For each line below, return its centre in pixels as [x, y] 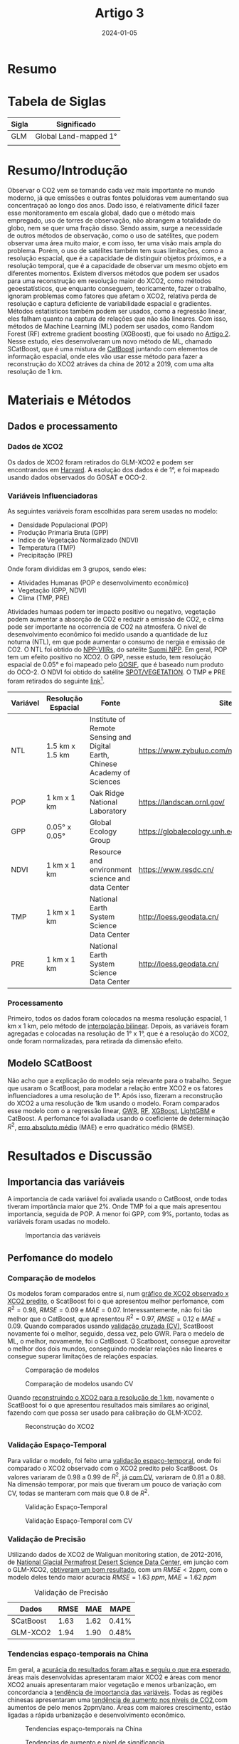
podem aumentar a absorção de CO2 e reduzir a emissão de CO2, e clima [116, 619]
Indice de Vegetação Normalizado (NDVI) [78, 540]
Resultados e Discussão [80, 1155]
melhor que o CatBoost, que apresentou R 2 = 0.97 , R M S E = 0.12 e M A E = [115, 1318]
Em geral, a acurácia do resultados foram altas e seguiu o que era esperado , [119, 1669]
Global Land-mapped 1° [76, 136]
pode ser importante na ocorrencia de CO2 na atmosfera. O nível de [107, 627]
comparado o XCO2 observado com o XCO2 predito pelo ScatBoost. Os [113, 1468]
